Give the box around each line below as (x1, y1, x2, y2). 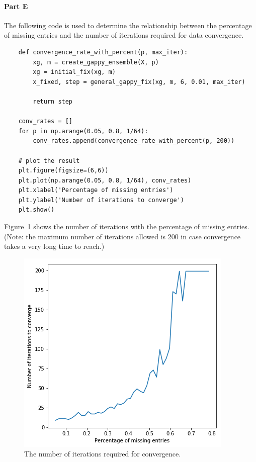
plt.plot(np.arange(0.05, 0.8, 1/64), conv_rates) (18, 176, 192, 184)
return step (33, 98, 73, 105)
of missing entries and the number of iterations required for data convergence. (4, 30, 244, 40)
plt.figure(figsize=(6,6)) (18, 167, 109, 174)
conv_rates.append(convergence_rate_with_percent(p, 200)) (33, 137, 235, 145)
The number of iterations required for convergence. (24, 448, 181, 459)
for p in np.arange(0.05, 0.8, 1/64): (18, 127, 148, 135)
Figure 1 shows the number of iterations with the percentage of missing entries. (4, 221, 249, 232)
